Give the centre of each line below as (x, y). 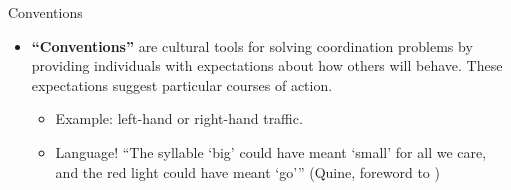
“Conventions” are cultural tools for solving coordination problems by (252, 45)
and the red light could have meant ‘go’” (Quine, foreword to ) (247, 171)
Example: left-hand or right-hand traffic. (179, 118)
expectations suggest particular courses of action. (182, 84)
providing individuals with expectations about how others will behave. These (267, 65)
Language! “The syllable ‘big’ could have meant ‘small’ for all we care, (271, 151)
